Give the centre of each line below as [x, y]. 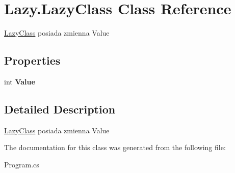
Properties [32, 60]
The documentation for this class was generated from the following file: [115, 147]
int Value [20, 81]
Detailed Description [60, 109]
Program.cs [22, 164]
